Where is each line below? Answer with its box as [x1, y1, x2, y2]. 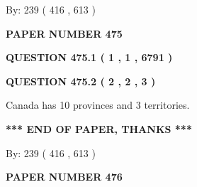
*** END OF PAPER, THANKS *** [6, 121, 192, 136]
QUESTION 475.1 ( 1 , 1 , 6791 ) [6, 50, 173, 65]
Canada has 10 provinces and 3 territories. [6, 97, 190, 112]
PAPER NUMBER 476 [6, 169, 123, 184]
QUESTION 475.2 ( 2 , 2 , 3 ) [6, 73, 156, 88]
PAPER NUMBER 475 [6, 26, 123, 41]
